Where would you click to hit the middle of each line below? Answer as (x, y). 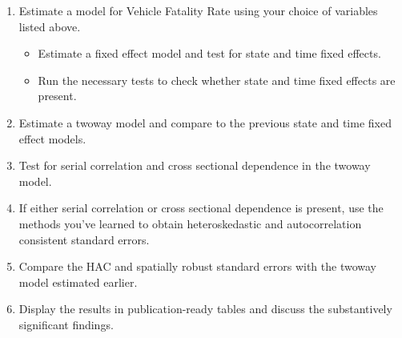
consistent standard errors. (84, 239)
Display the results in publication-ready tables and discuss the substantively (205, 309)
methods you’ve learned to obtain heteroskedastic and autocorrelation (190, 223)
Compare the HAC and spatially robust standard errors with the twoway (198, 266)
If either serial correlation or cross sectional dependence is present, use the (201, 208)
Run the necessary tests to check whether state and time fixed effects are (217, 80)
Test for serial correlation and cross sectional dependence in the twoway (195, 165)
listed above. (50, 26)
